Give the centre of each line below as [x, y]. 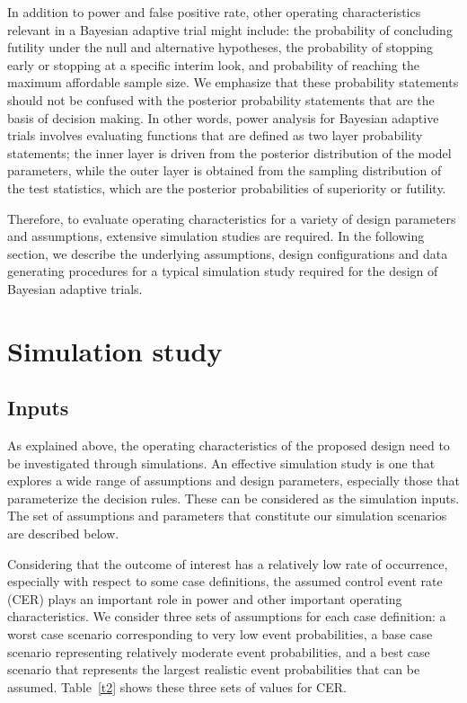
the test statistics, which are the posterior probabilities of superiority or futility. [227, 187]
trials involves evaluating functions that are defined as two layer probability [215, 135]
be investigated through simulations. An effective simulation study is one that [221, 463]
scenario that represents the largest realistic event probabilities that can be [214, 669]
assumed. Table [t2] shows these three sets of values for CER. [177, 686]
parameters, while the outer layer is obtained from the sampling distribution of [225, 170]
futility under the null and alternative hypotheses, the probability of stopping [220, 47]
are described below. [63, 534]
